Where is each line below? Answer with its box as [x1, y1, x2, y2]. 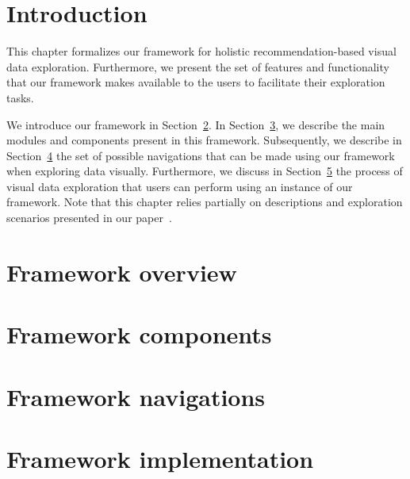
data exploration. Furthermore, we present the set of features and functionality [6, 58, 389, 75]
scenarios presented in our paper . [6, 209, 172, 226]
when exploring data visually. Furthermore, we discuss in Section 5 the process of [6, 163, 403, 179]
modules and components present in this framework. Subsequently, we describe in [6, 132, 402, 148]
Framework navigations [6, 380, 266, 412]
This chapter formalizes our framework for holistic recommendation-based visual [6, 43, 397, 59]
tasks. [6, 89, 34, 105]
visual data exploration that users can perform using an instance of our [6, 178, 353, 194]
